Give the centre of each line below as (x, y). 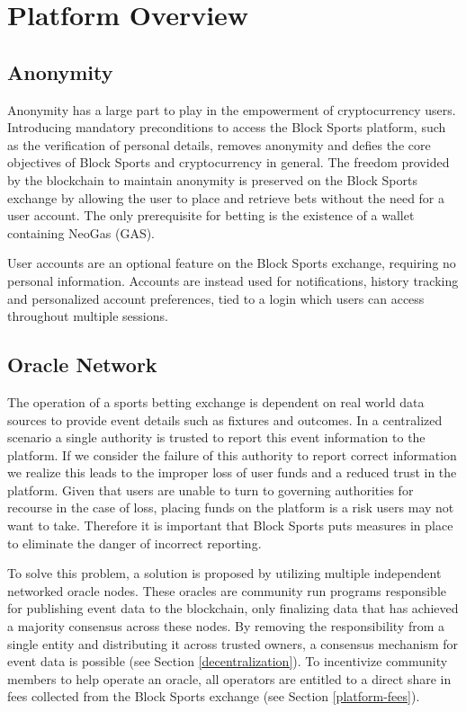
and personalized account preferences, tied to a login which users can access (216, 298)
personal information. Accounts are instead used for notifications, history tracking (233, 280)
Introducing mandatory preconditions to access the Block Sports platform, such (227, 127)
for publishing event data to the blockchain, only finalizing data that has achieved (233, 608)
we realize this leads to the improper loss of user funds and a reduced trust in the (232, 472)
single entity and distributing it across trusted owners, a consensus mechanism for (233, 643)
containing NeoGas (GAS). (81, 232)
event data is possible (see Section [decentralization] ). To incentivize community (228, 661)
